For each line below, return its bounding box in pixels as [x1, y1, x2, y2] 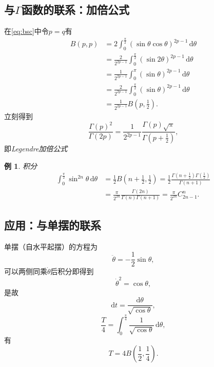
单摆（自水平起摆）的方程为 [4, 241, 98, 252]
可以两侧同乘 [4, 266, 47, 277]
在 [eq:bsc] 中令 [4, 26, 49, 36]
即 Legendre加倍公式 [4, 143, 68, 153]
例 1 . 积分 [4, 160, 37, 171]
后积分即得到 [50, 266, 94, 277]
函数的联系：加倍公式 [21, 2, 129, 17]
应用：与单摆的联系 [4, 217, 101, 233]
